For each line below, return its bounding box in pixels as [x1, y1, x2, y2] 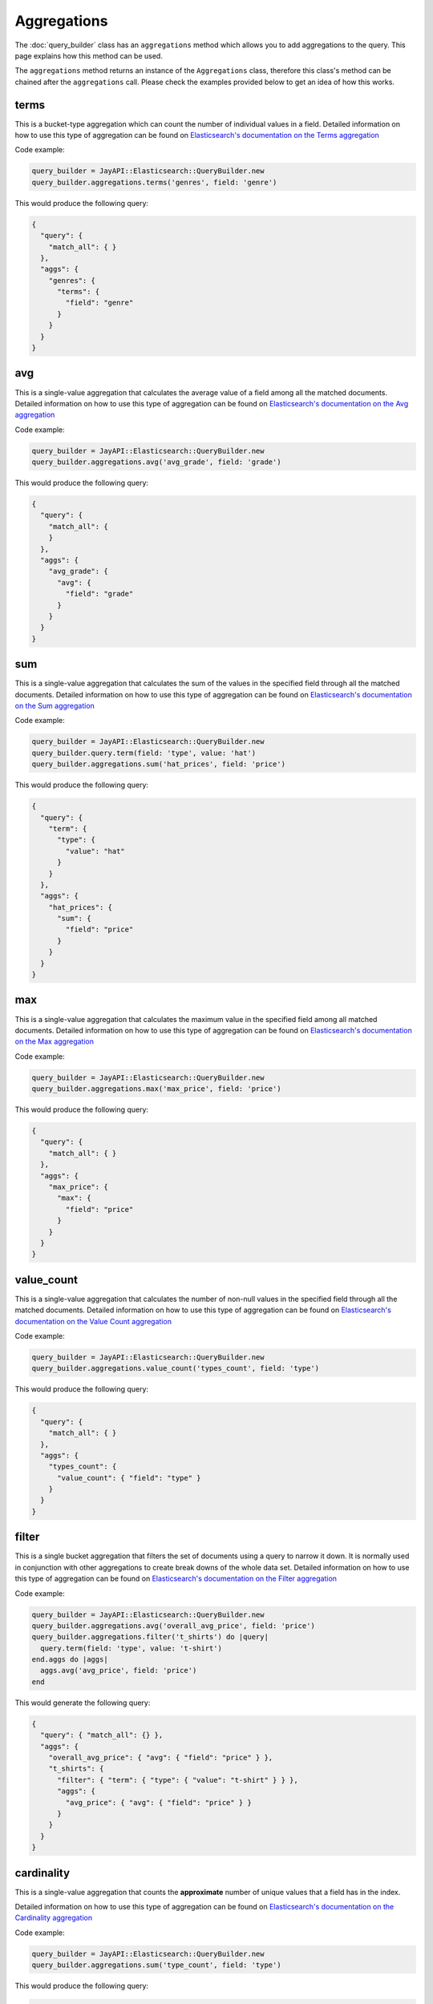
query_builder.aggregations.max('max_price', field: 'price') [31, 1085, 281, 1093]
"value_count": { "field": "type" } [57, 1473, 201, 1482]
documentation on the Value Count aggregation [14, 1316, 172, 1326]
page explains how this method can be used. [14, 51, 164, 60]
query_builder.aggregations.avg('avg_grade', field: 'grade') [31, 458, 281, 467]
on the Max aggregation [14, 1036, 94, 1046]
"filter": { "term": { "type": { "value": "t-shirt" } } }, [57, 1776, 298, 1784]
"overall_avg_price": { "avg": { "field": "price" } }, [48, 1753, 273, 1762]
